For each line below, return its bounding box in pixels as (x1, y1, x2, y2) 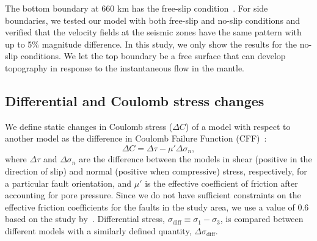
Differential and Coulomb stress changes (5, 91, 264, 110)
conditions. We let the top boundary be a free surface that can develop (20, 49, 286, 62)
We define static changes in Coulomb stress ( (5, 120, 173, 132)
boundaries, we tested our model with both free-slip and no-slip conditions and (5, 13, 301, 26)
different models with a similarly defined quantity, (5, 224, 192, 237)
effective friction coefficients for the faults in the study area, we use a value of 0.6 (5, 200, 309, 213)
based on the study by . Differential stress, (5, 212, 165, 225)
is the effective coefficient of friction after (145, 176, 298, 189)
